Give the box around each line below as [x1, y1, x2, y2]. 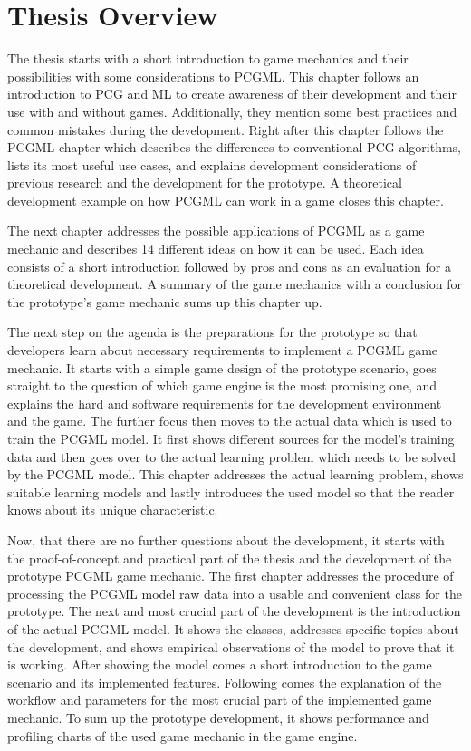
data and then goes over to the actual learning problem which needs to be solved [7, 447, 456, 466]
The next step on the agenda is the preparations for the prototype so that [7, 323, 418, 342]
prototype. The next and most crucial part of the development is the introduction [7, 602, 461, 621]
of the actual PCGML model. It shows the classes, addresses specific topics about [7, 619, 459, 638]
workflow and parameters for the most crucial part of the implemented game [7, 690, 432, 709]
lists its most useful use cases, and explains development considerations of [7, 155, 417, 174]
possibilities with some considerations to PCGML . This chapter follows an [7, 66, 419, 85]
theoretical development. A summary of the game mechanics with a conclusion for [7, 274, 462, 294]
